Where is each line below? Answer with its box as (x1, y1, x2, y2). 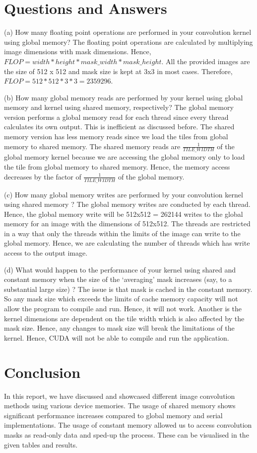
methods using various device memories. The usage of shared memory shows (4, 400, 236, 411)
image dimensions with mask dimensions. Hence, (4, 46, 151, 57)
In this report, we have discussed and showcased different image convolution (4, 390, 235, 401)
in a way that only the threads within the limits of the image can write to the (4, 228, 241, 238)
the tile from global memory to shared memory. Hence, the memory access (4, 162, 230, 172)
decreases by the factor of (4, 171, 81, 181)
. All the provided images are (161, 56, 250, 66)
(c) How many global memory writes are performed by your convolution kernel (4, 189, 243, 199)
